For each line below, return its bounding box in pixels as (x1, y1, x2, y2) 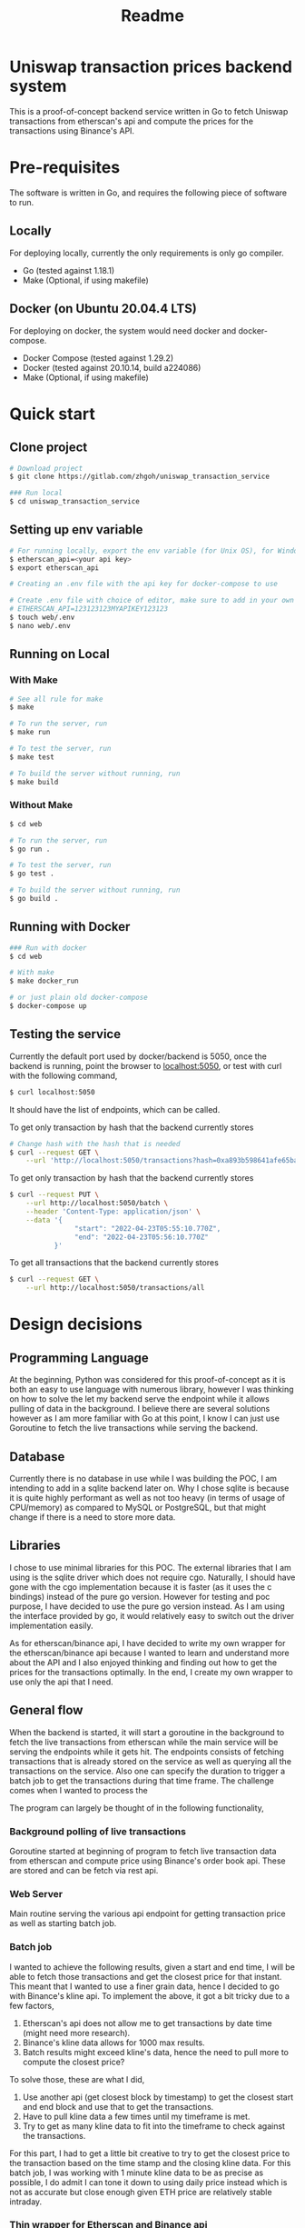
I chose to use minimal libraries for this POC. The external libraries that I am (9, 1562, 292, 1573)
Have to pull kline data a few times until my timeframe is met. (22, 2111, 251, 2122)
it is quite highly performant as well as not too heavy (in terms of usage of (9, 1492, 286, 1503)
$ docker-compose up (9, 1002, 88, 1011)
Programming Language (9, 1350, 150, 1365)
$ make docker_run (9, 976, 79, 986)
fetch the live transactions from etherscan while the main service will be (9, 1736, 279, 1747)
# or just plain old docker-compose (9, 993, 148, 1003)
